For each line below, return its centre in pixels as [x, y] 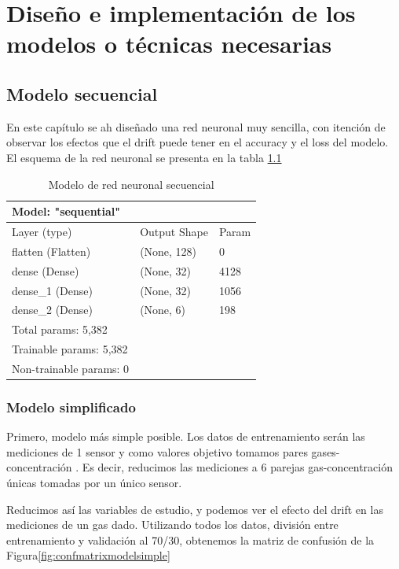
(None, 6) [163, 310]
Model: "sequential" [66, 211]
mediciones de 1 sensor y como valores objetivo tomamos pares [157, 451]
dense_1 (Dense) [52, 290]
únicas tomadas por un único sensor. [94, 482]
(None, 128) [168, 251]
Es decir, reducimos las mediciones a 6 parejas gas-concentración [237, 467]
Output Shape [174, 231]
